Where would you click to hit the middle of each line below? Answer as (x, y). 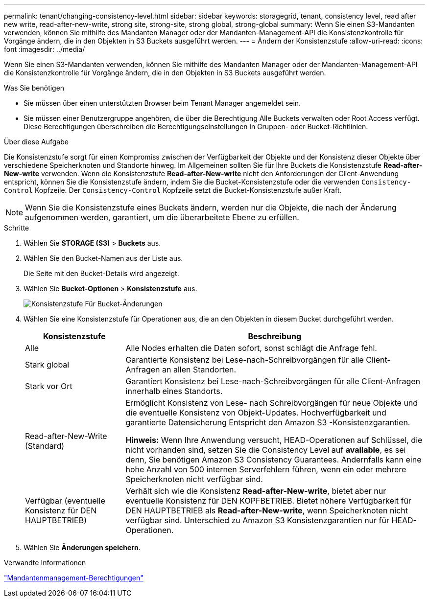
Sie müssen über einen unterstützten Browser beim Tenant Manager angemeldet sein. (162, 103)
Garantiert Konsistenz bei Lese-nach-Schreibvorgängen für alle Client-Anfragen (273, 381)
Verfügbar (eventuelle (65, 501)
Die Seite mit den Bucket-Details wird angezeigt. (101, 273)
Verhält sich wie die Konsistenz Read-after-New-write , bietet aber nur (256, 491)
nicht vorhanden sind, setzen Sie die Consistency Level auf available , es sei (266, 450)
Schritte (17, 228)
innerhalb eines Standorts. (174, 391)
